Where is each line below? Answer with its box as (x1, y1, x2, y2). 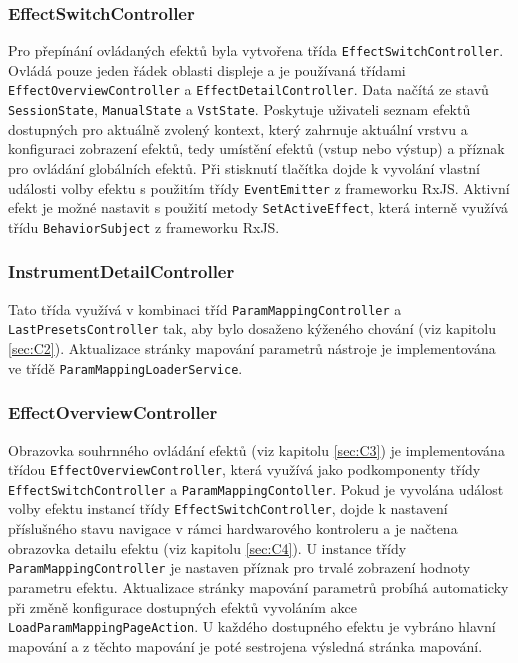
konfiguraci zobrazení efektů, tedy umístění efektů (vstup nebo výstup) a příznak (8, 138, 505, 159)
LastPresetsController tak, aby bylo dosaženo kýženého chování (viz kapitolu (8, 318, 496, 339)
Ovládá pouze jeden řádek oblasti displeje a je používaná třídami (8, 59, 406, 80)
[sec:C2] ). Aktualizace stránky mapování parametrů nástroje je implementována (8, 338, 496, 359)
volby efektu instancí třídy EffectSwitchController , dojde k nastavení (8, 498, 448, 519)
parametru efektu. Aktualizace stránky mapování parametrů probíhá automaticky (8, 576, 509, 597)
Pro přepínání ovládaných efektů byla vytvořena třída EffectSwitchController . (8, 40, 504, 61)
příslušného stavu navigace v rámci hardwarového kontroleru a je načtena (8, 518, 458, 539)
